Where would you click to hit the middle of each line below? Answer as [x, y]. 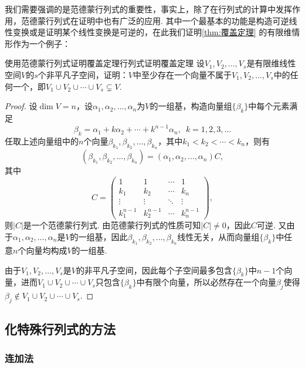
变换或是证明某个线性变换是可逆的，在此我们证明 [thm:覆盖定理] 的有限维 [152, 32]
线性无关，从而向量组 [218, 236]
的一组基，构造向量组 [191, 106]
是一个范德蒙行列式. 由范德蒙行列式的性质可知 [112, 225]
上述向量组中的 [50, 141]
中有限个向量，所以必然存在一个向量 [206, 282]
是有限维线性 [271, 63]
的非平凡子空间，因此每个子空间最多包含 [154, 270]
